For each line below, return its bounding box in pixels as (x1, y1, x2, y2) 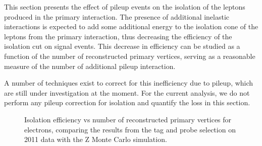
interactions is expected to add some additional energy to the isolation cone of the (4, 21, 258, 32)
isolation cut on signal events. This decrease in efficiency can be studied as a (4, 41, 240, 51)
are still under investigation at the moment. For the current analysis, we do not (4, 87, 250, 98)
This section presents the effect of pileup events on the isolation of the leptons (4, 2, 245, 12)
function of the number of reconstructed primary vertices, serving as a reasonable (4, 50, 255, 61)
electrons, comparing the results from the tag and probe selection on (24, 124, 236, 134)
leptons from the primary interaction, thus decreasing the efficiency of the (4, 31, 232, 41)
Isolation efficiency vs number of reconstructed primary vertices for (24, 114, 232, 124)
